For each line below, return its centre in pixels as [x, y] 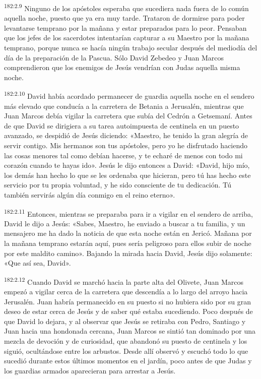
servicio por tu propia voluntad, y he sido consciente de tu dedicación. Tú [118, 185]
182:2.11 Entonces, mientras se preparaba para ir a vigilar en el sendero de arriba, [128, 213]
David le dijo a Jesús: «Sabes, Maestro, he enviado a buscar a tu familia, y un [125, 223]
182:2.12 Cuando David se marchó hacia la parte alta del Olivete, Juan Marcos [124, 281]
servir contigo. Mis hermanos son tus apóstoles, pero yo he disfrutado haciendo [126, 145]
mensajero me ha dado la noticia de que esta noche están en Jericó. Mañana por [128, 233]
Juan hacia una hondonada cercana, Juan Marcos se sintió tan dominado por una [130, 331]
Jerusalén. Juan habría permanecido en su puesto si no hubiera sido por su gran [127, 301]
